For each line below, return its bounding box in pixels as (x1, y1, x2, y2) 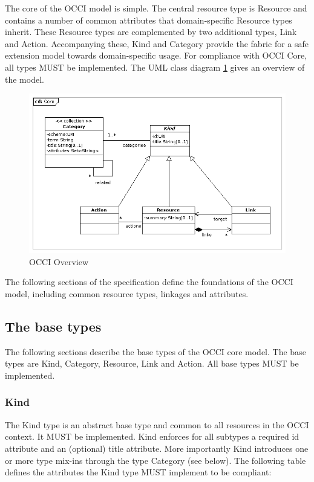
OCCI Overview (29, 255, 89, 268)
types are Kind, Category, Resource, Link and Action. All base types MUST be (5, 357, 299, 370)
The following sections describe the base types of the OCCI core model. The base (5, 345, 306, 358)
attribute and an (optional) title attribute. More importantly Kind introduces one (5, 442, 309, 454)
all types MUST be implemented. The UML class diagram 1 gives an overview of (5, 60, 305, 73)
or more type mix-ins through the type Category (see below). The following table (5, 454, 306, 466)
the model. (5, 72, 44, 85)
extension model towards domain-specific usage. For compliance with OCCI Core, (5, 49, 307, 62)
